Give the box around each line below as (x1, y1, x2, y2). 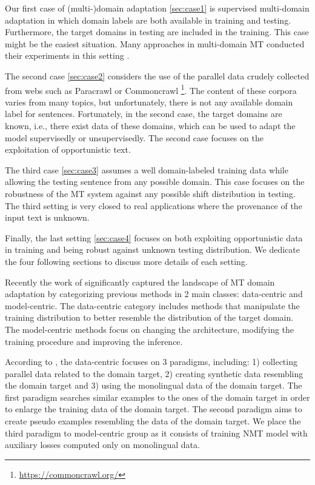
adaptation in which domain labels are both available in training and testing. (5, 13, 291, 26)
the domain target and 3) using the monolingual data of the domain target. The (5, 379, 302, 392)
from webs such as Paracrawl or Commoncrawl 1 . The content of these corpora (5, 82, 297, 96)
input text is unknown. (5, 211, 90, 224)
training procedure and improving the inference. (5, 335, 183, 347)
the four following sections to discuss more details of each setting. (5, 255, 248, 267)
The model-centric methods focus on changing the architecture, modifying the (5, 323, 294, 335)
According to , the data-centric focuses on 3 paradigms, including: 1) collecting (5, 355, 297, 368)
